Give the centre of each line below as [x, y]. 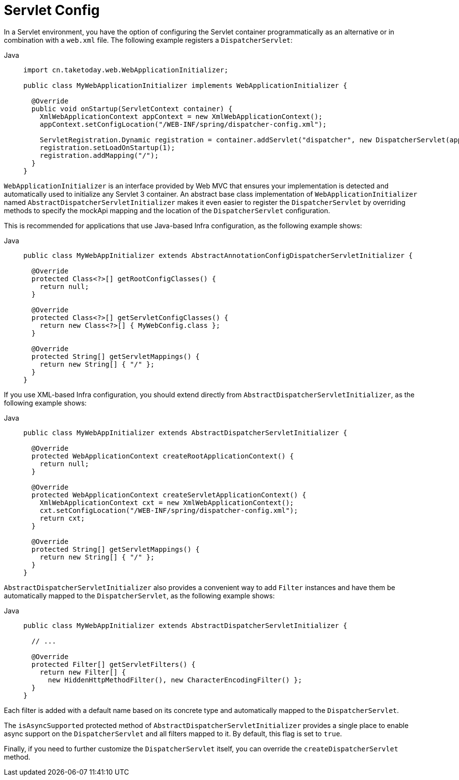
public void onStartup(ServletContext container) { [132, 109]
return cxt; [62, 518]
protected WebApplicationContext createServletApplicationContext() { [169, 495]
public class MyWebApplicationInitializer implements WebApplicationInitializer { [185, 85]
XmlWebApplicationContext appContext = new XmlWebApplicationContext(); [181, 116]
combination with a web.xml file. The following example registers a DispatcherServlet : [148, 40]
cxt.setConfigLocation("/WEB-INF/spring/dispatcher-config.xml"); [169, 510]
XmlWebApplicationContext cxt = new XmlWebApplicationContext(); [167, 502]
